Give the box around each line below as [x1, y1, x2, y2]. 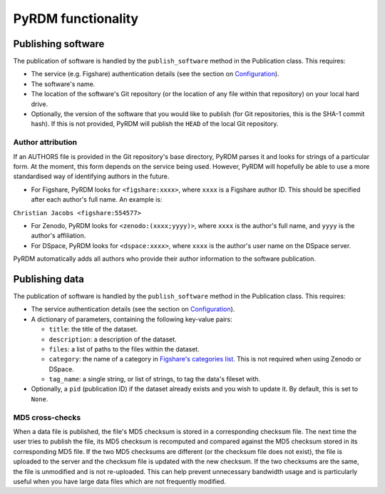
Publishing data [13, 273, 85, 285]
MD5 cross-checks [13, 412, 81, 422]
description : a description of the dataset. [48, 335, 178, 344]
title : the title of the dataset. [48, 325, 138, 334]
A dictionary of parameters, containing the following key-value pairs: [31, 314, 233, 324]
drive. [31, 100, 48, 108]
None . [31, 394, 48, 403]
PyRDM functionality [13, 11, 139, 26]
